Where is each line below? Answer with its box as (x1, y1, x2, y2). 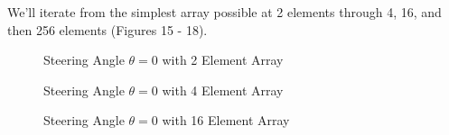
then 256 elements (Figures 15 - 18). (7, 20, 208, 39)
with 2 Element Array (162, 50, 284, 69)
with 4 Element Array (162, 80, 284, 99)
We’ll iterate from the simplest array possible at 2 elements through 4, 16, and (7, 3, 442, 21)
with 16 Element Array (162, 111, 290, 130)
